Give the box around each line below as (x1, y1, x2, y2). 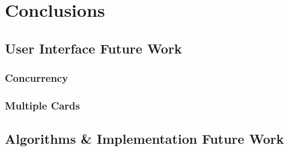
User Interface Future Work (5, 39, 182, 57)
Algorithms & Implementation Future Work (5, 129, 284, 148)
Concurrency (5, 70, 68, 85)
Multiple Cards (5, 97, 81, 112)
